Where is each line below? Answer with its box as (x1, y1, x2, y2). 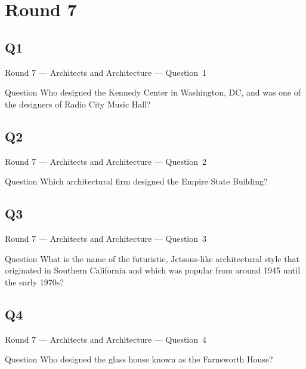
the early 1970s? (5, 275, 64, 288)
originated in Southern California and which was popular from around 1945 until (5, 264, 301, 276)
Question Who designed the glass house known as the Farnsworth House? (5, 353, 273, 365)
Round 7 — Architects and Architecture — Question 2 (5, 155, 207, 167)
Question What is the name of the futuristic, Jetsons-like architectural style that (5, 252, 299, 265)
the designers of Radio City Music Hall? (5, 97, 151, 110)
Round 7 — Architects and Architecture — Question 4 (5, 333, 207, 345)
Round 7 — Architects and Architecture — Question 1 (5, 66, 207, 78)
